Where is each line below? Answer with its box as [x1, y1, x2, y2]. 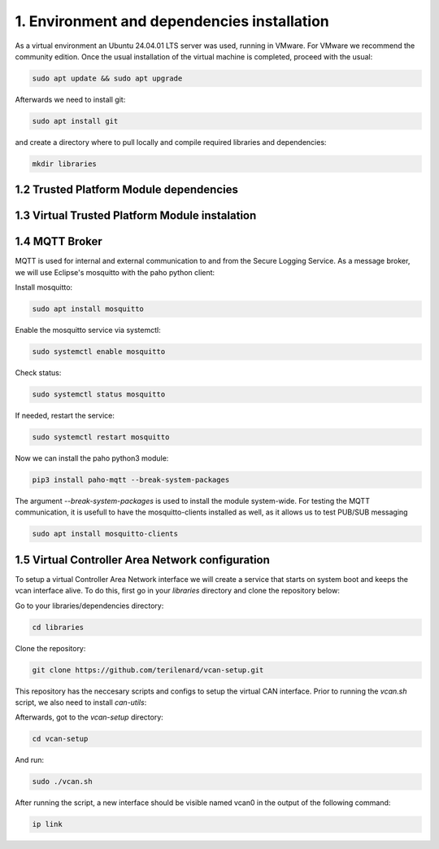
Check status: [15, 368, 62, 378]
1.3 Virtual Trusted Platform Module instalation [15, 208, 257, 223]
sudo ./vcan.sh [32, 777, 93, 786]
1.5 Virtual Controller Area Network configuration [15, 553, 270, 567]
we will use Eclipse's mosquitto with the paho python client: [15, 267, 215, 277]
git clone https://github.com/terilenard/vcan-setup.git [32, 665, 264, 675]
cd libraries [32, 623, 85, 632]
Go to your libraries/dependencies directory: [15, 601, 164, 610]
